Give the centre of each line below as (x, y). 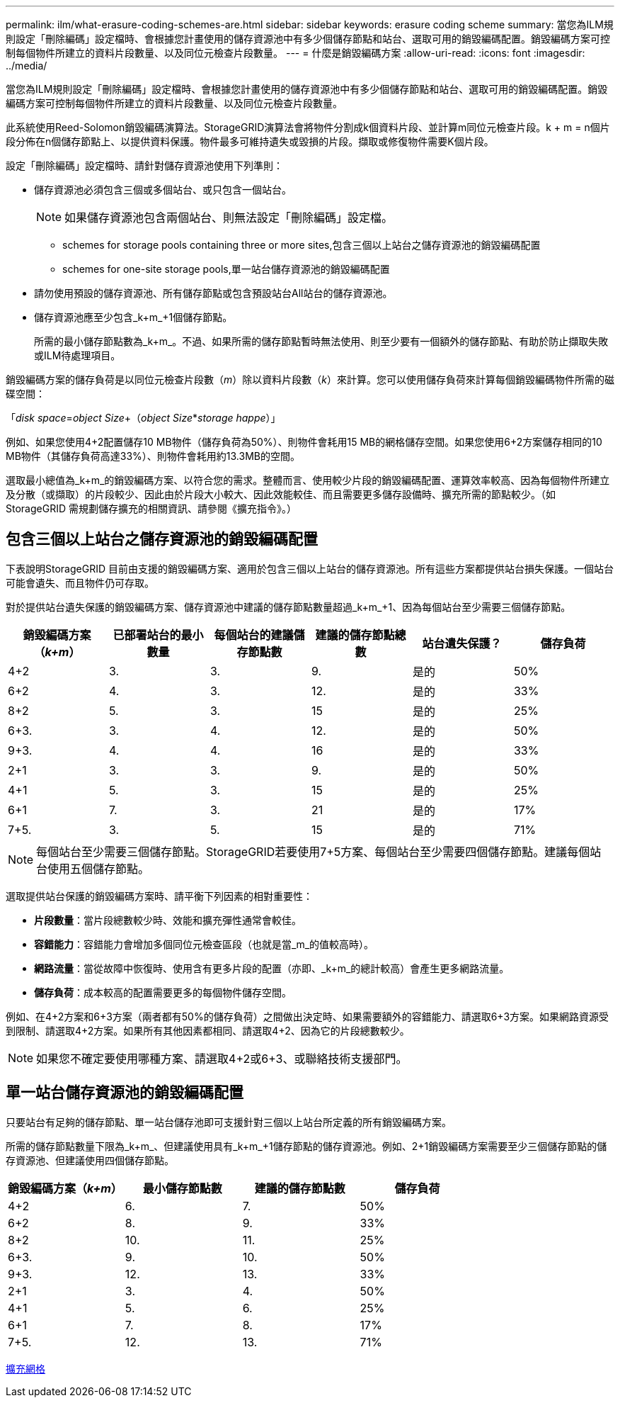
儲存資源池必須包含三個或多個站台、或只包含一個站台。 (163, 190)
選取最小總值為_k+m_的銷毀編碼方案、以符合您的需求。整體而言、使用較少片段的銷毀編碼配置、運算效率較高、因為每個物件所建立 (308, 480)
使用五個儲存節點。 (99, 868)
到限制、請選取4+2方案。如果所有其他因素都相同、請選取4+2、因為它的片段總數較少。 (208, 1030)
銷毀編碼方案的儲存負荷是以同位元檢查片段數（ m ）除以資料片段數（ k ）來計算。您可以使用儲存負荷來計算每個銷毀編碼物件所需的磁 (310, 379)
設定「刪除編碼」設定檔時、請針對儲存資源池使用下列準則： (144, 165)
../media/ (27, 66)
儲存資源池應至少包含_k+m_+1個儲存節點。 (133, 317)
